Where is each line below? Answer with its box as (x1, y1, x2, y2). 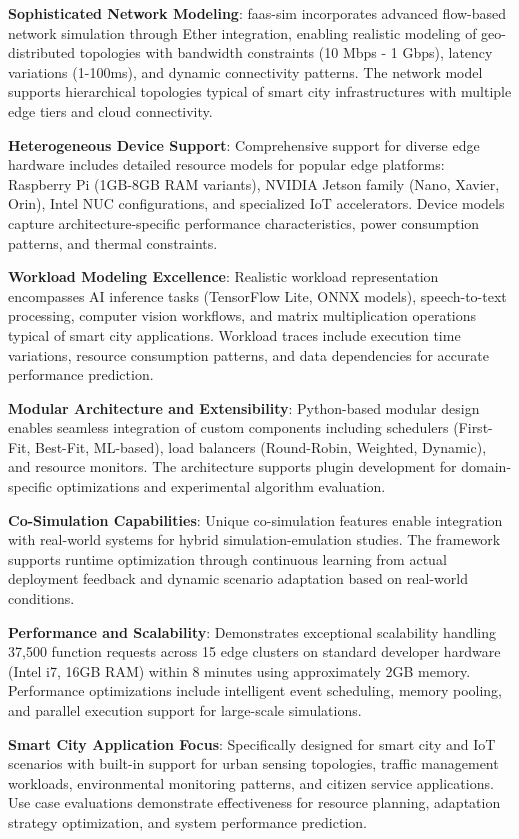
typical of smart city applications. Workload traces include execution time (8, 324, 461, 345)
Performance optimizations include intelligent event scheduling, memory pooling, (8, 680, 502, 701)
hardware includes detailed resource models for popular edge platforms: (8, 154, 445, 175)
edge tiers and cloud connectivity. (8, 100, 213, 121)
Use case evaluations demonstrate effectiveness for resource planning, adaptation (8, 792, 501, 813)
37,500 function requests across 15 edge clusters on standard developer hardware (8, 641, 501, 662)
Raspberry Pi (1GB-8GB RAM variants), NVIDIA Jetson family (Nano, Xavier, (8, 173, 500, 194)
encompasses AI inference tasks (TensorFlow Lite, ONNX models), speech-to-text (8, 285, 507, 306)
